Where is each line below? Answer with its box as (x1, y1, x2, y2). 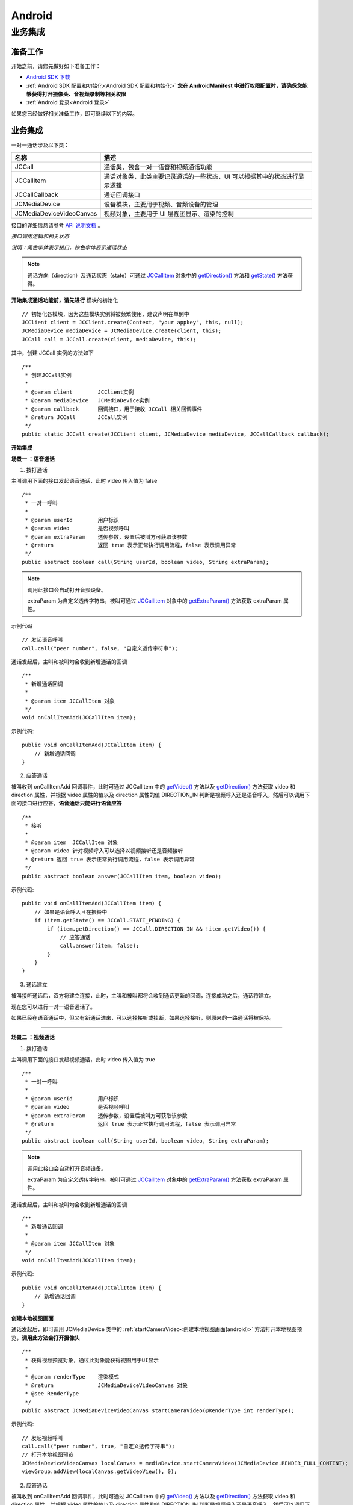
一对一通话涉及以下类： (11, 141, 69, 149)
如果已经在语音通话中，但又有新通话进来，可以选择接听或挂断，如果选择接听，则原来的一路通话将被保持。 (11, 1014, 275, 1022)
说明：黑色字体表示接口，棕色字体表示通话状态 (11, 244, 127, 251)
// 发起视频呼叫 (22, 1435, 63, 1441)
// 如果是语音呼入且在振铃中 (34, 908, 108, 915)
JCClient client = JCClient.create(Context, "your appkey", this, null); (22, 319, 244, 326)
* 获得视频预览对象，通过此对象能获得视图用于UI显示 (25, 1356, 159, 1364)
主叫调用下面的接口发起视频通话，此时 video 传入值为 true (11, 1056, 156, 1063)
